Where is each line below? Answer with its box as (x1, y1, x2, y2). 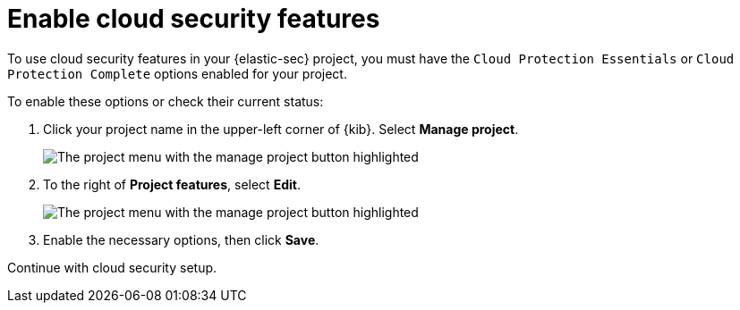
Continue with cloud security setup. (7, 259, 217, 275)
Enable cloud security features (7, 4, 380, 34)
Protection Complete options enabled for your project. (7, 65, 347, 81)
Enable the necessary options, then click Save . (43, 231, 319, 247)
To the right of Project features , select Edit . (43, 176, 301, 192)
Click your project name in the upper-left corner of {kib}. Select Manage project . (43, 121, 519, 137)
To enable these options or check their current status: (7, 93, 324, 109)
